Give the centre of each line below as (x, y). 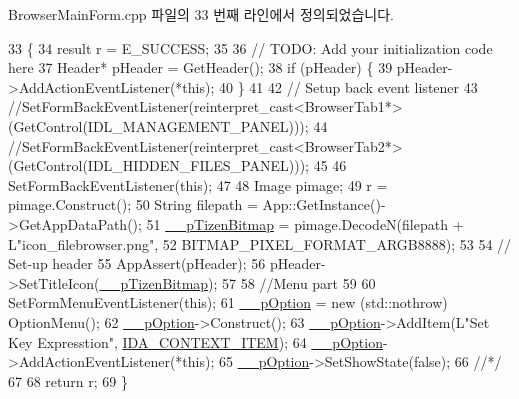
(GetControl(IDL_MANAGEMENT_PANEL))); (158, 125)
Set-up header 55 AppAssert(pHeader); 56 (137, 263)
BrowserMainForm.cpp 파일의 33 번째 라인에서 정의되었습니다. (201, 14)
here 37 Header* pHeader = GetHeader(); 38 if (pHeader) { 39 (200, 67)
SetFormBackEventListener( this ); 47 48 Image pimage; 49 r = (198, 184)
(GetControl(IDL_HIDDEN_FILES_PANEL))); (158, 165)
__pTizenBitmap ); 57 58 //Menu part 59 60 (237, 282)
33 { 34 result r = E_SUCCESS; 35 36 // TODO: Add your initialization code (250, 47)
